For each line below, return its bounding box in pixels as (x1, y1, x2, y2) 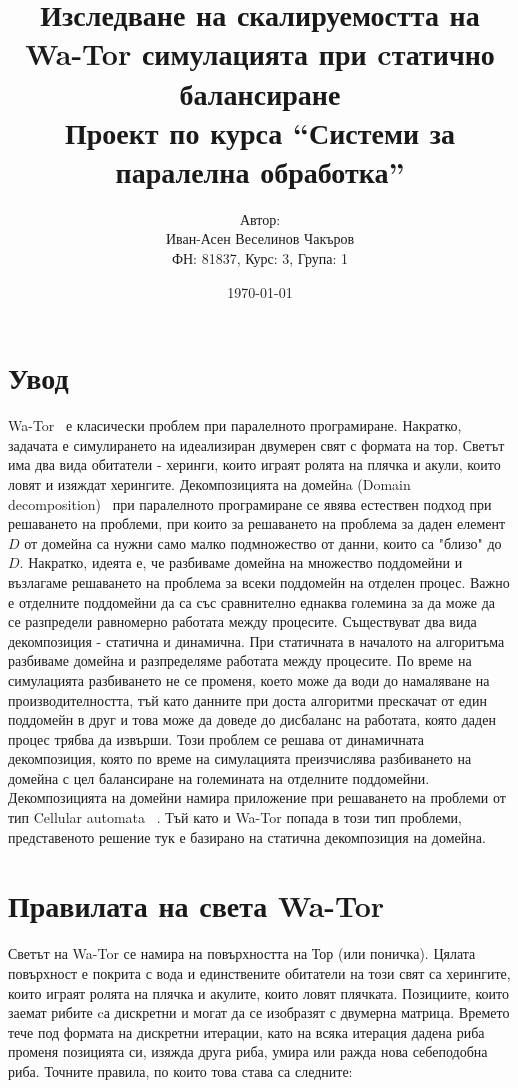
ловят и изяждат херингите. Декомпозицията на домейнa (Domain (8, 473, 411, 494)
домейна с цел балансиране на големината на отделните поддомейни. (8, 767, 430, 788)
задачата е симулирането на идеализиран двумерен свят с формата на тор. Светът (8, 434, 505, 455)
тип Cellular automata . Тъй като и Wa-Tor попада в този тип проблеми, (8, 807, 462, 828)
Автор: (239, 208, 281, 229)
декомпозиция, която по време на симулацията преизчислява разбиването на (8, 748, 472, 769)
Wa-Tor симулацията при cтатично (25, 33, 495, 74)
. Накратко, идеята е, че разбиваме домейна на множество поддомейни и (19, 552, 463, 573)
